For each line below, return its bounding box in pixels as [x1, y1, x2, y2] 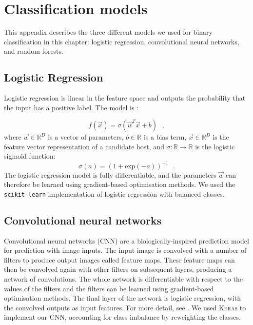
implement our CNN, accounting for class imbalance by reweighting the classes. [4, 312, 241, 322]
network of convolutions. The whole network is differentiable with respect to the [4, 274, 243, 284]
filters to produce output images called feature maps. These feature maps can [4, 254, 235, 264]
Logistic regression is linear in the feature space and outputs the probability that [4, 93, 246, 103]
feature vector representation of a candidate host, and [4, 141, 164, 151]
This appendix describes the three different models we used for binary [4, 27, 213, 37]
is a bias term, [143, 132, 187, 142]
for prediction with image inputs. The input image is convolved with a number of [4, 245, 247, 255]
